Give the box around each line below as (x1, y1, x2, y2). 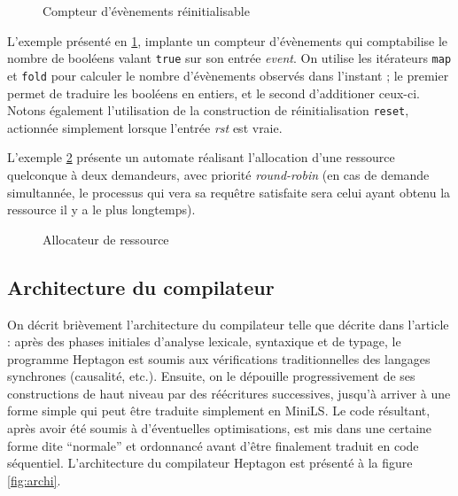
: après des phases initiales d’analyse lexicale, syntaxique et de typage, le (7, 332, 401, 351)
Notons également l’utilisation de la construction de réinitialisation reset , (7, 101, 409, 120)
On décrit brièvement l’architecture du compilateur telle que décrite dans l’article (7, 314, 449, 333)
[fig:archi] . (7, 470, 61, 489)
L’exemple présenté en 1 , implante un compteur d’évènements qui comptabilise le (7, 31, 448, 50)
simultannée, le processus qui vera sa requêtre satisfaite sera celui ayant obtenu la (7, 182, 451, 201)
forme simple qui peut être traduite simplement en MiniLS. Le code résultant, (7, 401, 431, 420)
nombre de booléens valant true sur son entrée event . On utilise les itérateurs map (7, 49, 452, 67)
